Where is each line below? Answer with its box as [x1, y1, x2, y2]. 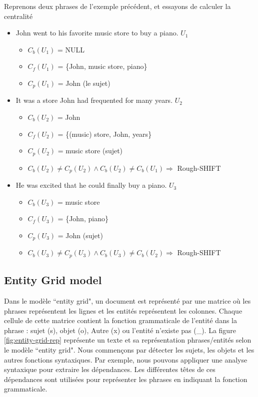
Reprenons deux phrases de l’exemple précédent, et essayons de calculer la [4, 1, 231, 11]
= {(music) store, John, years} [57, 128, 152, 139]
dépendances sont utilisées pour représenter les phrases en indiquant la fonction [4, 374, 247, 384]
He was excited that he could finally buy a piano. [15, 180, 167, 190]
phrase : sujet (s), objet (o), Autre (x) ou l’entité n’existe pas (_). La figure [4, 325, 236, 335]
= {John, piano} [57, 213, 108, 224]
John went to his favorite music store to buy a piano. [15, 27, 178, 38]
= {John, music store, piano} [57, 61, 147, 71]
